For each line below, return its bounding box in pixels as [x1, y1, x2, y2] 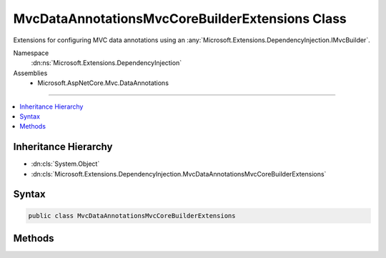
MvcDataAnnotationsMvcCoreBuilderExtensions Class [13, 11, 347, 26]
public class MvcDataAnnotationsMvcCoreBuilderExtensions [28, 212, 236, 219]
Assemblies [13, 69, 48, 77]
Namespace [13, 49, 49, 57]
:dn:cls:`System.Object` [31, 159, 100, 168]
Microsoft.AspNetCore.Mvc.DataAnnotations [37, 79, 169, 87]
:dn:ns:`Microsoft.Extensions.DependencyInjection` [31, 59, 182, 67]
